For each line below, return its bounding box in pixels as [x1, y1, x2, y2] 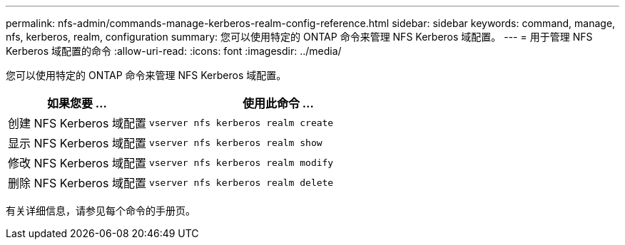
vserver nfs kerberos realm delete [148, 177, 334, 188]
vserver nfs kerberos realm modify [148, 157, 334, 168]
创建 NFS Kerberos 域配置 [8, 116, 146, 130]
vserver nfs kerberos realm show [148, 137, 322, 148]
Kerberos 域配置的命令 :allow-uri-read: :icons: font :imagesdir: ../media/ [6, 45, 342, 57]
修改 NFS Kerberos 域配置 [8, 156, 146, 170]
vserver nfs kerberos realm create [148, 117, 334, 128]
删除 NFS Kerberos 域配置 [8, 176, 146, 190]
